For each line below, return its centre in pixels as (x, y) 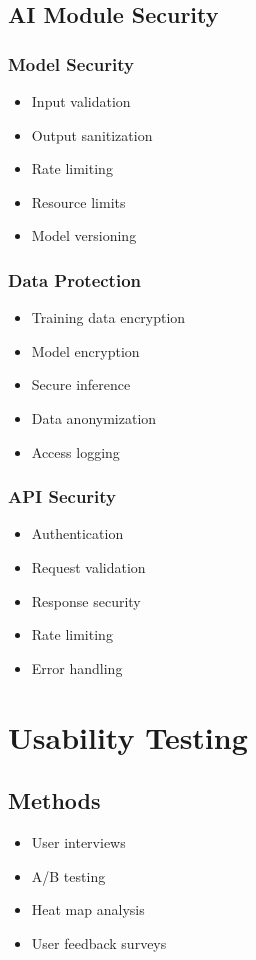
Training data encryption (108, 317)
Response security (86, 600)
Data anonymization (94, 417)
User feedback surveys (99, 942)
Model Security (71, 63)
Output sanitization (92, 134)
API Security (62, 496)
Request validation (88, 566)
